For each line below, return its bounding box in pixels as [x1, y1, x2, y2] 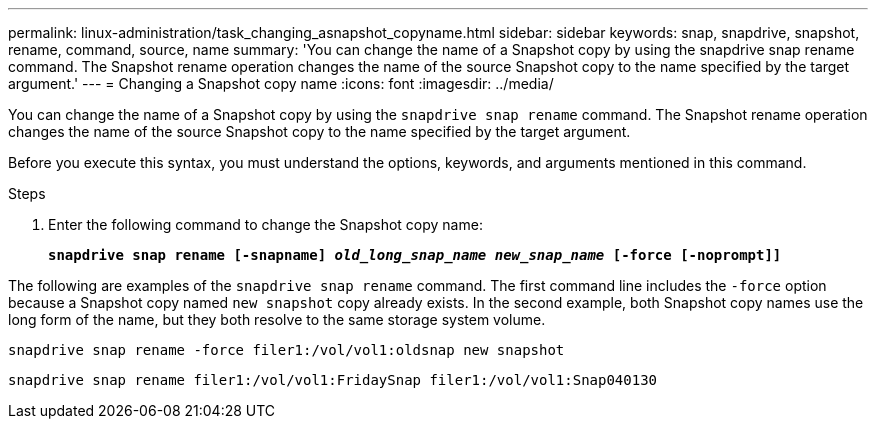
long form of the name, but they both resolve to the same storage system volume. [8, 311, 546, 328]
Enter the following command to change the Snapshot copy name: [48, 216, 483, 233]
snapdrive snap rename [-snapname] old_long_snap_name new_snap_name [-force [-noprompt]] [48, 247, 782, 263]
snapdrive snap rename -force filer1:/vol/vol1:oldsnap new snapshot [8, 342, 565, 358]
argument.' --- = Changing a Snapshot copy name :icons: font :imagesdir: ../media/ [8, 75, 554, 92]
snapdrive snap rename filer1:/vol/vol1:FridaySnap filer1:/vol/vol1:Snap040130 [8, 372, 658, 388]
